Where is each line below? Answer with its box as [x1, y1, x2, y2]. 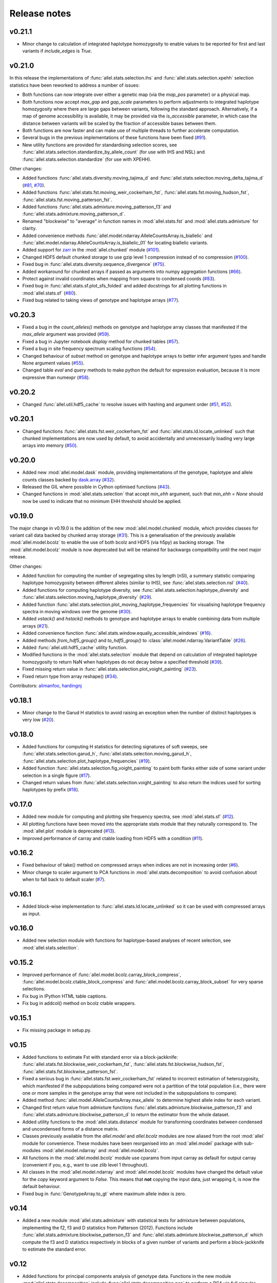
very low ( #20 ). [22, 716, 55, 723]
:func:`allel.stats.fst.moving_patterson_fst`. [22, 197, 112, 203]
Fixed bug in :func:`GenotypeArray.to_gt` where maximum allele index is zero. [22, 1191, 187, 1197]
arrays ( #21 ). [22, 623, 49, 629]
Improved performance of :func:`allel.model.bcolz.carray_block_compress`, [22, 971, 182, 978]
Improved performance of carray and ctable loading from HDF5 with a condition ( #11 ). [22, 835, 204, 841]
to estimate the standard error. [22, 1246, 87, 1252]
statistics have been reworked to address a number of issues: [9, 82, 140, 88]
